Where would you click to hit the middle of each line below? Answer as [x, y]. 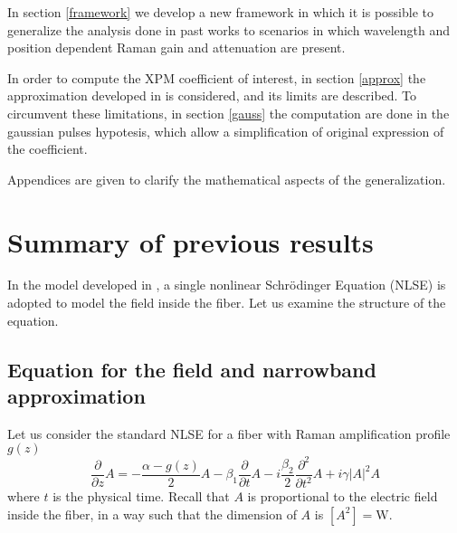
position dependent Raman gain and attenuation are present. [176, 48]
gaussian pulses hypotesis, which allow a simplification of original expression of [226, 131]
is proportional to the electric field [343, 496]
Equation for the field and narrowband [192, 369]
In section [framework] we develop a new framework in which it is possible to [220, 12]
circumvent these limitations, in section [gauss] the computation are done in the [228, 113]
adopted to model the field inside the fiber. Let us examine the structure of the [227, 303]
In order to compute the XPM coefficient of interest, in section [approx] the [217, 77]
